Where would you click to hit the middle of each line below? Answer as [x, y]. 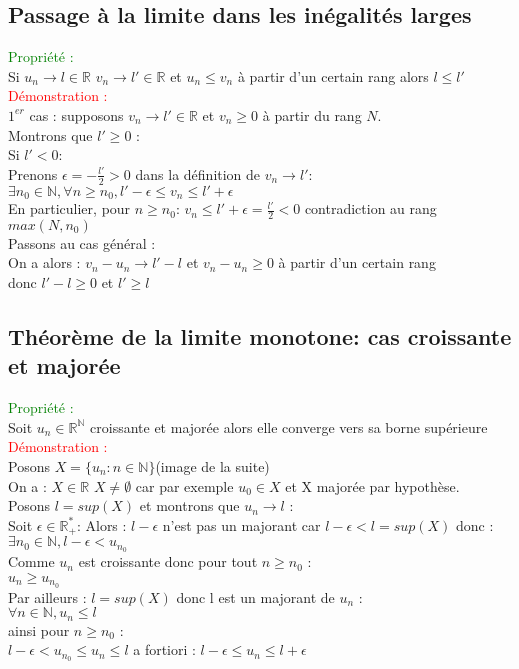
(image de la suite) [212, 466]
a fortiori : [164, 649]
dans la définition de [198, 173]
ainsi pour [39, 629]
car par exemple [184, 485]
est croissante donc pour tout [168, 561]
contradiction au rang [370, 208]
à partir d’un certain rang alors [333, 75]
